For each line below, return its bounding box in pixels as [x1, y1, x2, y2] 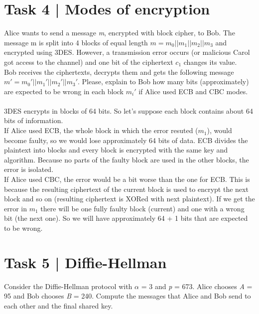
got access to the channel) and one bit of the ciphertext [4, 56, 173, 67]
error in [4, 203, 27, 213]
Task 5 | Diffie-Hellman [4, 252, 167, 272]
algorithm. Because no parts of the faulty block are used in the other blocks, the [4, 154, 249, 164]
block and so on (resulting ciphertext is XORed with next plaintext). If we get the [4, 193, 255, 204]
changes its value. [183, 56, 237, 67]
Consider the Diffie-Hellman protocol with [4, 281, 132, 291]
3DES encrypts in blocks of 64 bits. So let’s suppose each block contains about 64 [4, 105, 253, 116]
